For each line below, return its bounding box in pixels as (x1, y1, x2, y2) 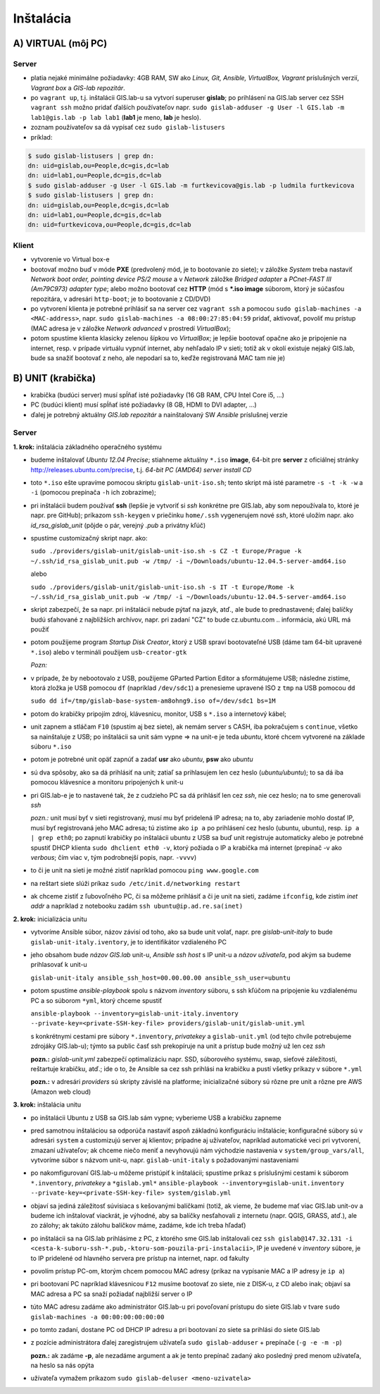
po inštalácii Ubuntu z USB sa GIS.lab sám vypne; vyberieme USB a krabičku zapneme (30, 1114, 281, 1122)
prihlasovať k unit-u (30, 961, 87, 969)
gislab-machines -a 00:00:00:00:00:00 (30, 1313, 165, 1321)
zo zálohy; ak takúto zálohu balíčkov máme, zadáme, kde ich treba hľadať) (30, 1221, 246, 1230)
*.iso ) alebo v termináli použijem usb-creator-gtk (30, 648, 187, 656)
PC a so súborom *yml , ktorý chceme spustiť (30, 996, 163, 1004)
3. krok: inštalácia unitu (13, 1100, 81, 1109)
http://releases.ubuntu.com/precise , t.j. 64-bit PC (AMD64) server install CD (30, 465, 252, 474)
